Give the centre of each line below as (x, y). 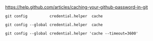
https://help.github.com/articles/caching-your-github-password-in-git (76, 7)
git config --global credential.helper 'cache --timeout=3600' (72, 34)
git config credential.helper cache (54, 16)
